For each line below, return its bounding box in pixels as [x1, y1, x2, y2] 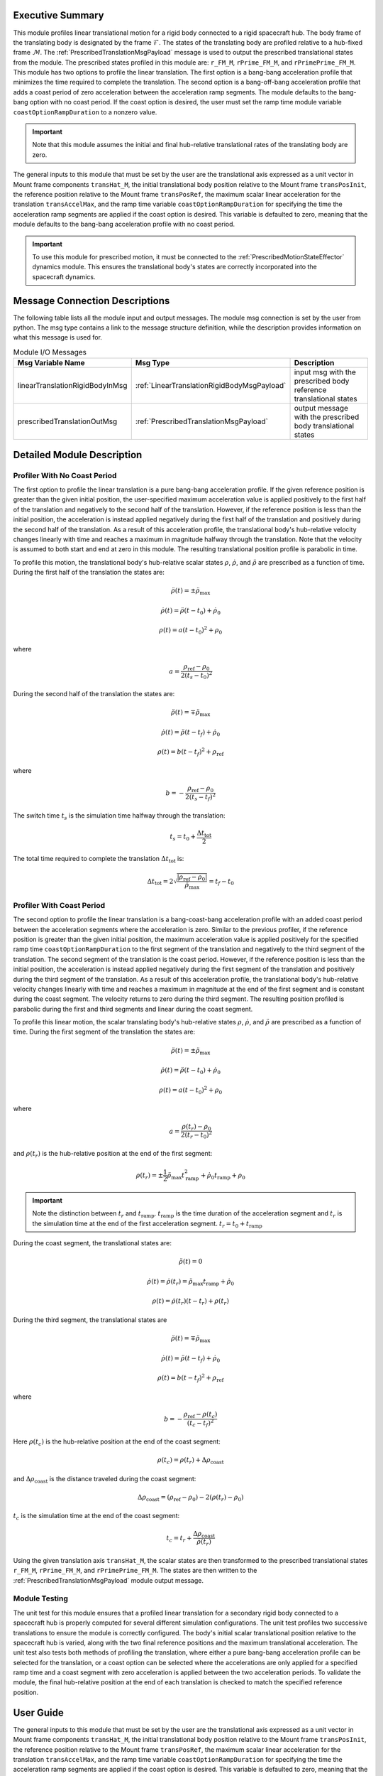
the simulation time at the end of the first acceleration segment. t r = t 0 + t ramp [32, 1219, 262, 1229]
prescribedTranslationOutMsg [17, 416, 118, 426]
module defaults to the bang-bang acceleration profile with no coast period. [13, 220, 235, 229]
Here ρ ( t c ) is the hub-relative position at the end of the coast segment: [13, 1437, 221, 1447]
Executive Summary [13, 9, 104, 21]
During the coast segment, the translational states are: [13, 1239, 172, 1247]
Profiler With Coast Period [13, 900, 106, 910]
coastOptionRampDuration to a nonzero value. [13, 107, 157, 117]
